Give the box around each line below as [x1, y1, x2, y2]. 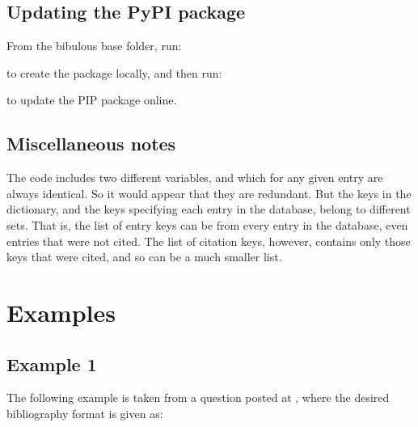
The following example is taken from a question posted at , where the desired [6, 389, 390, 406]
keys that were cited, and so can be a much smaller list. [6, 248, 282, 265]
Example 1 [6, 351, 97, 376]
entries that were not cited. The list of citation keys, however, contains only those [6, 232, 411, 249]
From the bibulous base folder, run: [6, 37, 182, 54]
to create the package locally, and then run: [6, 64, 222, 81]
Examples [6, 295, 116, 328]
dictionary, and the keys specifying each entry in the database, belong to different [6, 201, 411, 218]
